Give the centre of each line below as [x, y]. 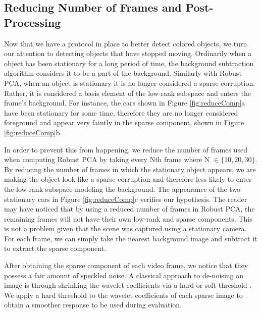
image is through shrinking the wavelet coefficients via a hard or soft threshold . [128, 285]
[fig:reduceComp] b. [33, 132]
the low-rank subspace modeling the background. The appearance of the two [122, 189]
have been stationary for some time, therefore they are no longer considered [121, 112]
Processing [33, 22]
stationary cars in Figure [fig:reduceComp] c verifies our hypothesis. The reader [126, 199]
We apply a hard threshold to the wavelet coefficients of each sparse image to [123, 295]
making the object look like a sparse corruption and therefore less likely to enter [128, 179]
